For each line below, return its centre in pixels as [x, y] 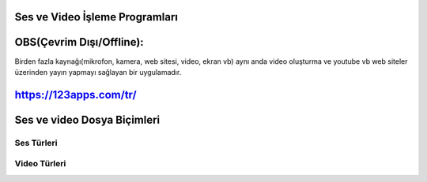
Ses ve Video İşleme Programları [96, 17]
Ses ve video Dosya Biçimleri [87, 119]
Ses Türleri [36, 143]
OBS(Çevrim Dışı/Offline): [79, 42]
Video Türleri [40, 164]
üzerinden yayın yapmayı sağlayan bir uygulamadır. [98, 72]
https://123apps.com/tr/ [76, 95]
